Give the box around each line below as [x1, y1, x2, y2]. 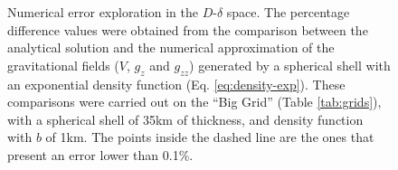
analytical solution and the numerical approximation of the [7, 38, 335, 57]
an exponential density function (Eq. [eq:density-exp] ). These [7, 74, 346, 93]
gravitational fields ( [7, 55, 119, 74]
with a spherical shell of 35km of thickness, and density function [7, 109, 364, 128]
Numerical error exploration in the [7, 3, 198, 21]
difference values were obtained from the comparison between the [7, 20, 368, 39]
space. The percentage [226, 3, 350, 21]
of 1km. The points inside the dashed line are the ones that [45, 127, 374, 146]
